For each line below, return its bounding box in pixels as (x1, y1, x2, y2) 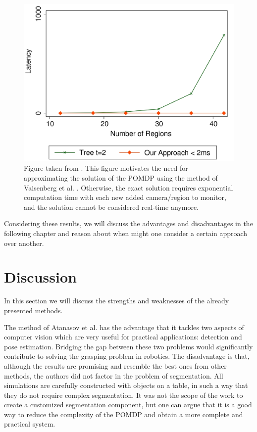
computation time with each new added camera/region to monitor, (24, 192, 226, 202)
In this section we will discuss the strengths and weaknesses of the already (4, 295, 229, 306)
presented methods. (4, 305, 63, 315)
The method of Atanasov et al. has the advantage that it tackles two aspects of (4, 322, 244, 332)
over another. (4, 238, 44, 248)
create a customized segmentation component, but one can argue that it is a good (4, 399, 252, 410)
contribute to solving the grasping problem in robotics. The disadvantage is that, (4, 351, 250, 361)
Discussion (4, 267, 77, 287)
